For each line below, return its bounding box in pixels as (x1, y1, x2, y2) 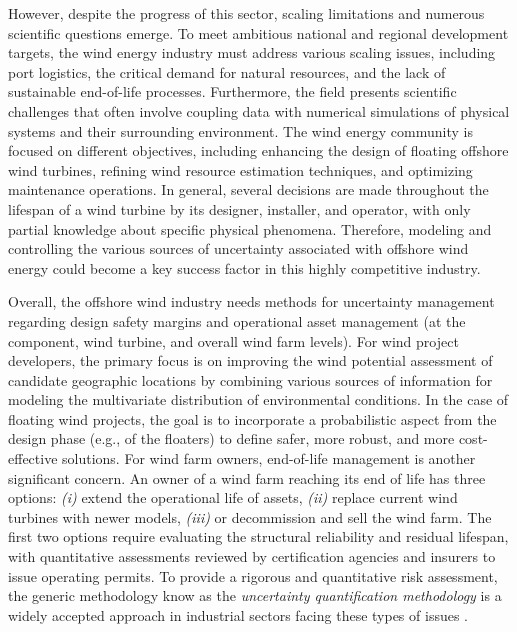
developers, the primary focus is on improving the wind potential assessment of (8, 350, 493, 371)
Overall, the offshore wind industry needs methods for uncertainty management (8, 291, 495, 312)
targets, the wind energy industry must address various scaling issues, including (8, 42, 496, 63)
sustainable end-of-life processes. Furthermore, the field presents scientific (8, 81, 457, 102)
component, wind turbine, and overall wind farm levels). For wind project (8, 330, 459, 351)
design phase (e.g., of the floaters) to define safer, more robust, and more (8, 428, 455, 449)
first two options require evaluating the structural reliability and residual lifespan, (8, 526, 509, 547)
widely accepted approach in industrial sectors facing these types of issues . (8, 604, 468, 625)
